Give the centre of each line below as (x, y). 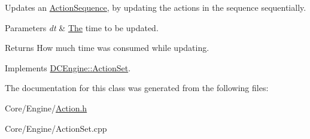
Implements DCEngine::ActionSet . (68, 67)
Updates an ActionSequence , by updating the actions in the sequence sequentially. (156, 7)
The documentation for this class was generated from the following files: (137, 88)
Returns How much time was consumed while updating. (107, 48)
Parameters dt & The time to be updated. (82, 27)
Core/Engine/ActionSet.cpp (56, 128)
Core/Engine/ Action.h (46, 108)
